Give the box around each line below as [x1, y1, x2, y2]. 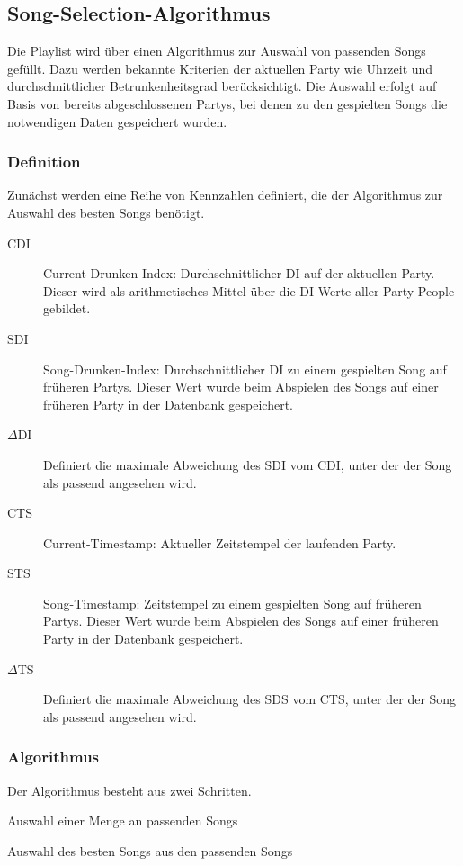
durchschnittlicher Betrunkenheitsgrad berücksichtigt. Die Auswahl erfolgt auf [7, 77, 437, 95]
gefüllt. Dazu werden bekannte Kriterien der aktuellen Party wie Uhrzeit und [7, 59, 433, 77]
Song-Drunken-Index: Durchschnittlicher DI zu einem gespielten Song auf [43, 359, 447, 378]
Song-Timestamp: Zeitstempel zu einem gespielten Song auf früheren [43, 593, 422, 612]
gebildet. [43, 299, 91, 318]
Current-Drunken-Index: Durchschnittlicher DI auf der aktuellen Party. [43, 264, 435, 283]
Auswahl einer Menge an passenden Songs [7, 811, 238, 830]
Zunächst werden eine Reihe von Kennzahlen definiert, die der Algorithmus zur [7, 185, 443, 204]
